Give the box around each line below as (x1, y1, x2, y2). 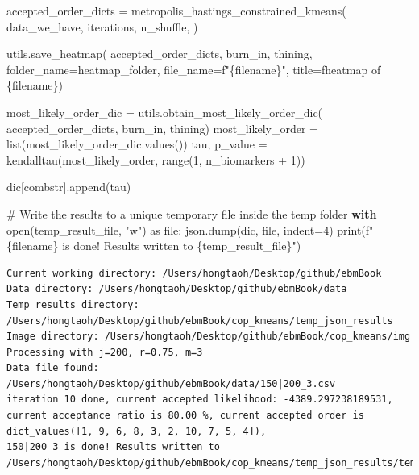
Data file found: (6, 362, 99, 374)
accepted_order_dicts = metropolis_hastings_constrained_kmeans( (6, 2, 346, 19)
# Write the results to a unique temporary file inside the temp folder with (6, 205, 377, 222)
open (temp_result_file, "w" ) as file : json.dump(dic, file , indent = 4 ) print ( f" (6, 221, 374, 238)
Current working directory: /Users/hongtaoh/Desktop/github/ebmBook (6, 267, 382, 279)
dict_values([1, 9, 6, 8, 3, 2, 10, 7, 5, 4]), (6, 425, 267, 437)
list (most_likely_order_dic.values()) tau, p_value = (6, 135, 268, 152)
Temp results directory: (6, 298, 139, 310)
